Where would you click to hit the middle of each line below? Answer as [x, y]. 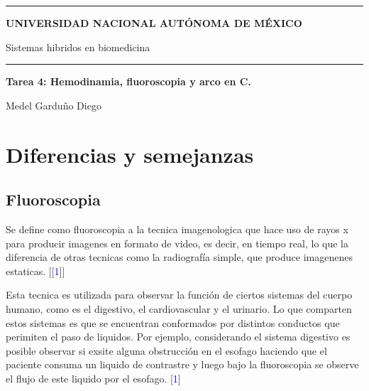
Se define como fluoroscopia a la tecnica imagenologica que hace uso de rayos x [177, 229]
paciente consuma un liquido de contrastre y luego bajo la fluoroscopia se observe [182, 364]
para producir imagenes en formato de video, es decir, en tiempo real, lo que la [177, 243]
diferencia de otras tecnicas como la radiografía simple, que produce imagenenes [179, 257]
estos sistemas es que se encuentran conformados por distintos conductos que [173, 322]
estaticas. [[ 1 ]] [35, 271]
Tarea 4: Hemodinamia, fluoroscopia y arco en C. [128, 81]
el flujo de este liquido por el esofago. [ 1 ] [93, 378]
